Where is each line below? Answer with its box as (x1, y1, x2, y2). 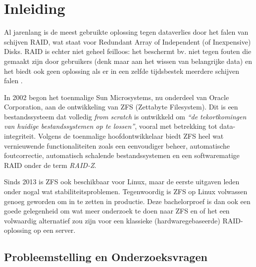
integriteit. (4, 131, 36, 141)
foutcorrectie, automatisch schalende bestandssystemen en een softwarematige (4, 150, 240, 160)
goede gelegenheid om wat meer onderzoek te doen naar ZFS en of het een (4, 206, 230, 216)
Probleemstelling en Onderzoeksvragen (4, 249, 207, 265)
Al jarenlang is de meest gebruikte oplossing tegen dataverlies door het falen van (4, 27, 249, 37)
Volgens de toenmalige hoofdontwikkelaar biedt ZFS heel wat (38, 131, 224, 141)
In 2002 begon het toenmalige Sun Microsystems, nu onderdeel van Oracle (4, 92, 229, 102)
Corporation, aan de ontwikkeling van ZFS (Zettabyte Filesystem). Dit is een (4, 102, 238, 112)
